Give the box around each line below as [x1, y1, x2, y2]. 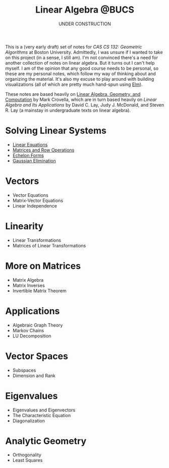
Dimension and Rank [12, 373, 55, 379]
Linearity [5, 221, 44, 232]
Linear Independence [12, 202, 57, 209]
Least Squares [12, 457, 43, 463]
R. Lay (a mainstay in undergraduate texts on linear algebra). [5, 107, 131, 113]
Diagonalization [12, 418, 45, 424]
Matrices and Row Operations [12, 147, 75, 153]
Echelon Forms [12, 152, 44, 158]
